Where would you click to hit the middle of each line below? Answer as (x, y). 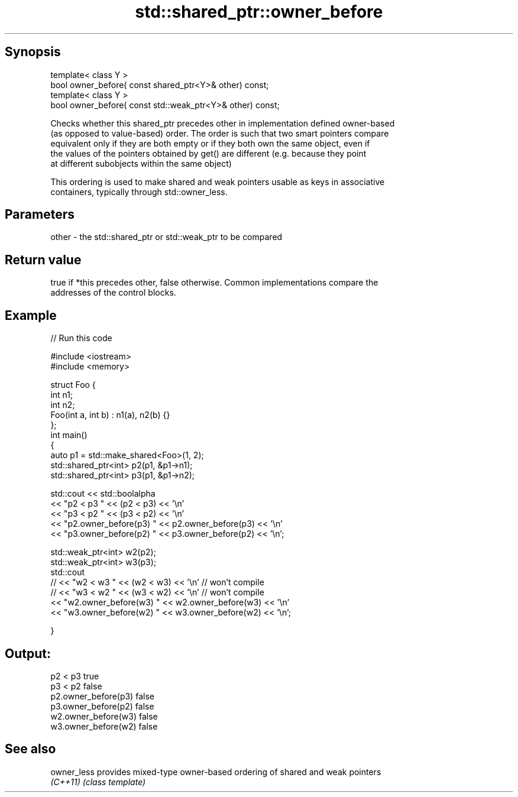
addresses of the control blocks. (113, 293)
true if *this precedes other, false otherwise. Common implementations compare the (214, 283)
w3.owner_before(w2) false (104, 726)
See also (30, 749)
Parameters (40, 215)
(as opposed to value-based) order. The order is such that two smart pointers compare (220, 133)
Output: (28, 653)
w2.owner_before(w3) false (104, 716)
